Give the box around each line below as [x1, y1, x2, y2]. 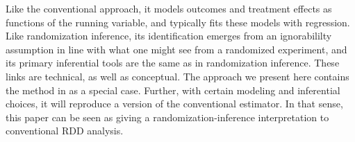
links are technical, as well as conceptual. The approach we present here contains [6, 69, 349, 83]
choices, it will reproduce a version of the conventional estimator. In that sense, [6, 96, 343, 111]
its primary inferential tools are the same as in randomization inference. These [6, 55, 340, 70]
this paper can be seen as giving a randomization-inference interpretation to [6, 109, 329, 124]
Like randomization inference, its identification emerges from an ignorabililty [6, 28, 332, 43]
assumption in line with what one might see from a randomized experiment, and [6, 42, 347, 56]
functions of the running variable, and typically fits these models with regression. [6, 15, 350, 29]
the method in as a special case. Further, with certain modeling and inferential [6, 82, 340, 97]
